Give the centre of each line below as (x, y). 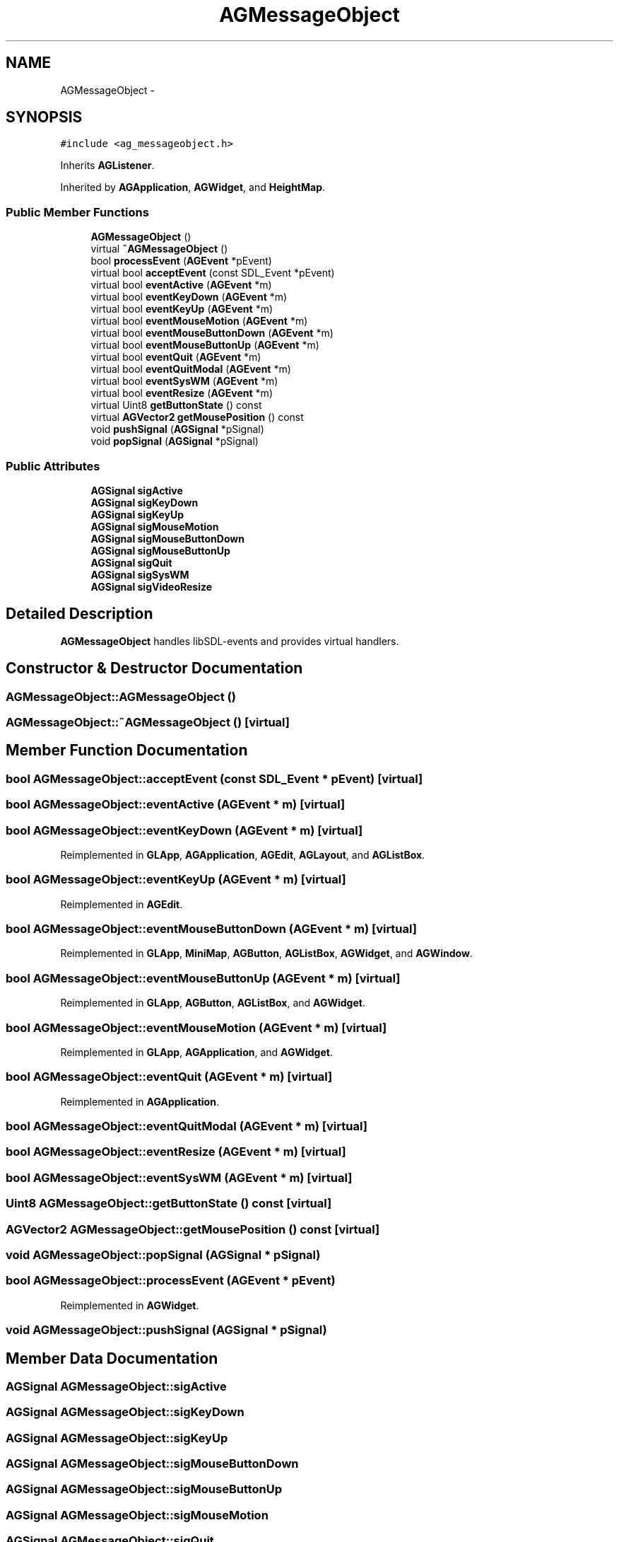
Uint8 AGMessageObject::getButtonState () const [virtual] (169, 1204)
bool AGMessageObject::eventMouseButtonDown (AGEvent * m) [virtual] (211, 929)
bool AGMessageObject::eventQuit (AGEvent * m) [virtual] (169, 1077)
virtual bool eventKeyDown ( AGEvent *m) (189, 297)
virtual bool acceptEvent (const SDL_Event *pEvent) (213, 273)
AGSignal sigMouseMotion (155, 526)
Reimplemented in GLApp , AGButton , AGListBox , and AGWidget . (213, 1003)
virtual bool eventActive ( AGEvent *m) (181, 285)
